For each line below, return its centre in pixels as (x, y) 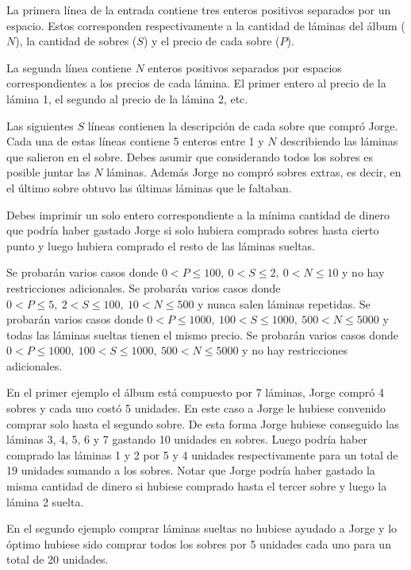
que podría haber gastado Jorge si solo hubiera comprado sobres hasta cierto (193, 230)
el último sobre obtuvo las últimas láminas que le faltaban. (149, 187)
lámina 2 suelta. (45, 501)
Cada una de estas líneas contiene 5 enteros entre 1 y (135, 141)
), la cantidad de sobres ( (76, 41)
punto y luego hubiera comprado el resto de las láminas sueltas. (161, 245)
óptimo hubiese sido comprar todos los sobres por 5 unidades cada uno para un (199, 543)
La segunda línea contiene (69, 67)
